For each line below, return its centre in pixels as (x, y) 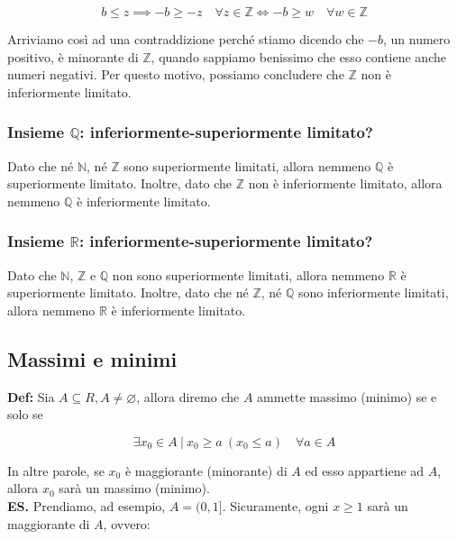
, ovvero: (127, 523)
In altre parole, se (56, 470)
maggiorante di (49, 523)
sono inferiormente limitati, (373, 292)
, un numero (417, 39)
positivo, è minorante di (73, 56)
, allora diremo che (188, 396)
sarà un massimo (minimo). (134, 488)
